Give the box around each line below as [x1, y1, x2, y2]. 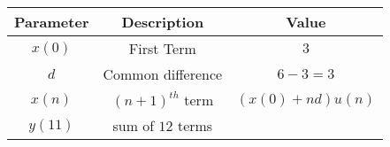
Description [121, 12, 204, 32]
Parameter [14, 12, 89, 32]
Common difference [103, 64, 223, 84]
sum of [112, 115, 155, 135]
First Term [128, 38, 196, 58]
